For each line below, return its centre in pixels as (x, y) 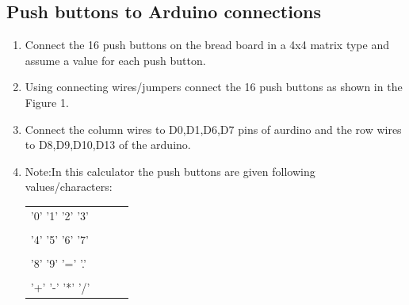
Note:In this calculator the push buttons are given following (170, 171)
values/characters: (69, 187)
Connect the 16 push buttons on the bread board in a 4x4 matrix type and (207, 45)
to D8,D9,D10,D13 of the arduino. (108, 145)
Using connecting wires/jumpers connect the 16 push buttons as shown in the (214, 87)
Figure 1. (47, 102)
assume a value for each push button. (115, 60)
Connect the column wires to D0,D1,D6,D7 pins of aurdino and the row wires (213, 129)
